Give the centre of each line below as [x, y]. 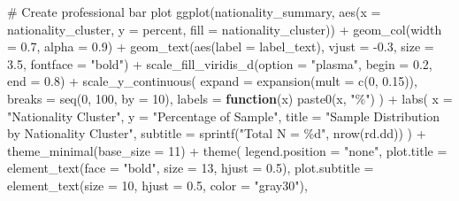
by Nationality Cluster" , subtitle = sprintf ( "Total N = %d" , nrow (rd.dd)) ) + [217, 133]
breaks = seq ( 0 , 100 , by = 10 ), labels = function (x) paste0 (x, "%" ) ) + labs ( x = [230, 98]
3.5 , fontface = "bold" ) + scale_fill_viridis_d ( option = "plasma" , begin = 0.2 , [220, 63]
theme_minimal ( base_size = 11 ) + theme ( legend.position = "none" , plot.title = [227, 150]
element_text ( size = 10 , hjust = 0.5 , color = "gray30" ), [157, 185]
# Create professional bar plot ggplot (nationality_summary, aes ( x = [194, 12]
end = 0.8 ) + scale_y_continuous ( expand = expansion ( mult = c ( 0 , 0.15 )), [212, 81]
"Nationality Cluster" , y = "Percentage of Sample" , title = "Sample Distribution [223, 116]
